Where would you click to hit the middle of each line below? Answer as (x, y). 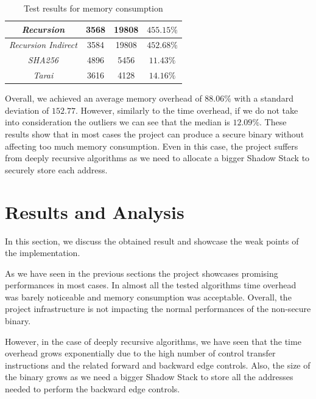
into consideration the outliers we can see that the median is (118, 122)
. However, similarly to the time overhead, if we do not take (187, 110)
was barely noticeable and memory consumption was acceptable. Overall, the (148, 297)
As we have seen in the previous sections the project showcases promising (142, 273)
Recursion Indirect (43, 45)
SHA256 (43, 60)
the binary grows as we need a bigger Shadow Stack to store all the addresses (149, 377)
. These (273, 122)
